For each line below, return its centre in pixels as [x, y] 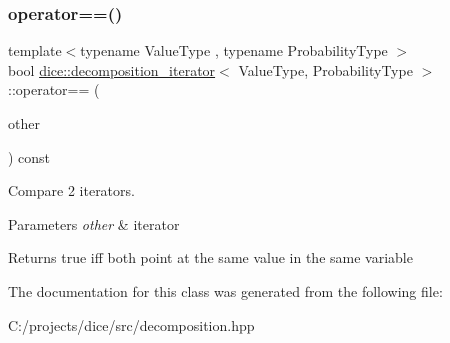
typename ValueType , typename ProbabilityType [234, 50]
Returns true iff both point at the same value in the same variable [210, 257]
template [35, 50]
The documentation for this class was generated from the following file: [225, 290]
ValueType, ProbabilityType [325, 69]
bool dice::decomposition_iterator [112, 69]
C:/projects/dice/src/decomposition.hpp [131, 324]
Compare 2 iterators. [71, 190]
